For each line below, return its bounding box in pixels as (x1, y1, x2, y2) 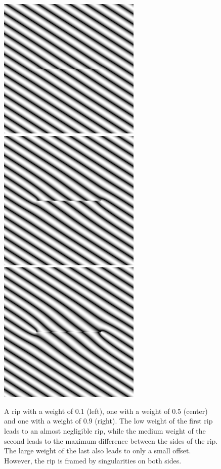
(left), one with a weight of (86, 405, 170, 416)
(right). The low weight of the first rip (95, 415, 213, 426)
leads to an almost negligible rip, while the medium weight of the (4, 425, 206, 436)
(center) (183, 405, 208, 416)
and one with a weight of (4, 415, 81, 426)
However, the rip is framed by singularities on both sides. (4, 455, 182, 465)
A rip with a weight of (4, 405, 73, 416)
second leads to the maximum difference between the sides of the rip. (4, 435, 218, 446)
